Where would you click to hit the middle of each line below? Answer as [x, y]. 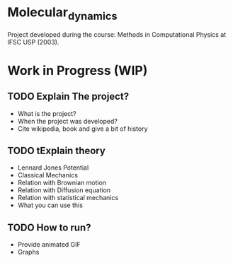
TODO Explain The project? [68, 97]
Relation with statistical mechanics [68, 198]
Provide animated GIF [49, 245]
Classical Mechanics [47, 175]
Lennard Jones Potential [53, 168]
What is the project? [47, 113]
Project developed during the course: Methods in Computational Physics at [117, 34]
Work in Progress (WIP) [78, 70]
